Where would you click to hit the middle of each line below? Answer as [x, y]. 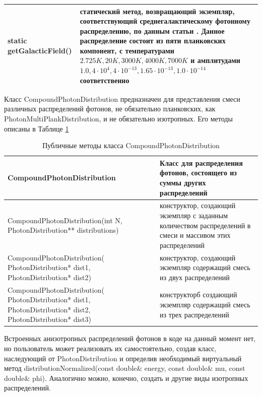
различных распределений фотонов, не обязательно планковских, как [110, 109]
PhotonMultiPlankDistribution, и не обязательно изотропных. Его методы [118, 118]
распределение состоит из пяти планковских [153, 41]
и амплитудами [215, 60]
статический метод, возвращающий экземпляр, [157, 11]
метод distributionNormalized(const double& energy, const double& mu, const [125, 368]
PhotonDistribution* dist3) [49, 319]
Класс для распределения [201, 162]
